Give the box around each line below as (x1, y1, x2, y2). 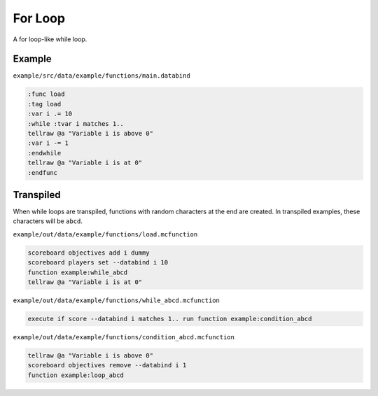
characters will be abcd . (13, 217, 83, 225)
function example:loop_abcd (27, 371, 124, 379)
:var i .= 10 (27, 110, 73, 118)
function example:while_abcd (27, 268, 128, 276)
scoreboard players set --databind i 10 (27, 259, 168, 267)
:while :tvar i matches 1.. (27, 120, 124, 127)
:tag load (27, 100, 62, 108)
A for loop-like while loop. (13, 35, 87, 43)
